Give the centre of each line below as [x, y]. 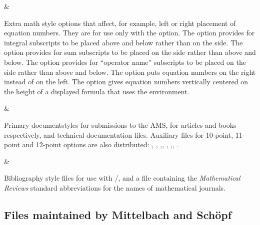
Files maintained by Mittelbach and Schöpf [118, 214]
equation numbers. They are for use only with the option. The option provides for [129, 33]
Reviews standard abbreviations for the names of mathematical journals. [115, 187]
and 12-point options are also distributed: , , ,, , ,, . [100, 144]
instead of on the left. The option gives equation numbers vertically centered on [126, 82]
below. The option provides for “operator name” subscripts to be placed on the [125, 62]
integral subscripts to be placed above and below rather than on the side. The [123, 42]
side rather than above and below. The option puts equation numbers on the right [130, 72]
